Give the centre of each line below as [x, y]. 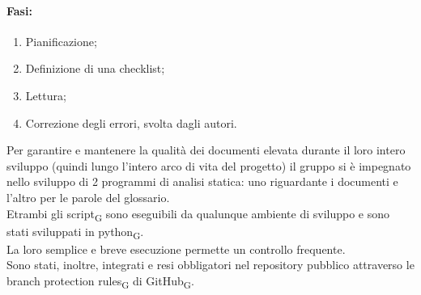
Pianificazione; [61, 41]
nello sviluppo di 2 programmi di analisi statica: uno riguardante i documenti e [202, 181]
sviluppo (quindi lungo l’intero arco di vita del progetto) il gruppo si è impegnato [209, 165]
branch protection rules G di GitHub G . [100, 281]
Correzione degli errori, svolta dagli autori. [131, 122]
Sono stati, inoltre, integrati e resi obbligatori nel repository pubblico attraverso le [210, 265]
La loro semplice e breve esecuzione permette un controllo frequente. [176, 249]
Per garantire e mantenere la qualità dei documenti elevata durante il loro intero [206, 150]
